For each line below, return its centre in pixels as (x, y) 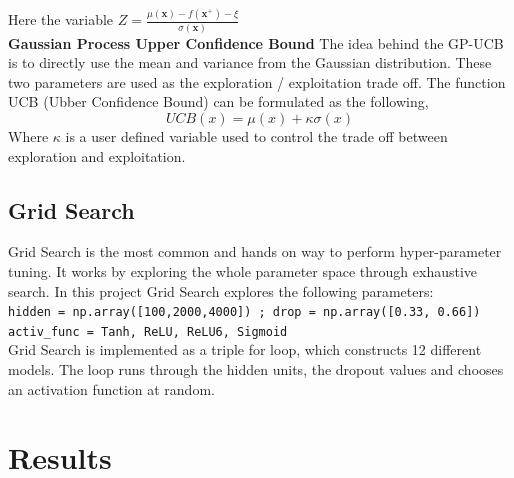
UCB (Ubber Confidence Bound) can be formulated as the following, (218, 101)
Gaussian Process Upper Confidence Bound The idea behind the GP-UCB (256, 42)
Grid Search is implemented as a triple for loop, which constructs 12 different (245, 349)
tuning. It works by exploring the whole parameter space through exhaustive (243, 270)
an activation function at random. (111, 388)
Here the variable (61, 19)
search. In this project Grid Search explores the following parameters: (221, 290)
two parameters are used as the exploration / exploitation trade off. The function (257, 81)
